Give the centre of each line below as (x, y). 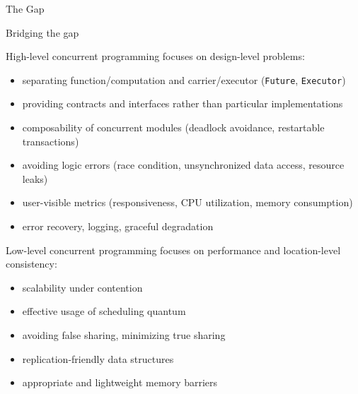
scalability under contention (82, 287)
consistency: (31, 264)
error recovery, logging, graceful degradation (118, 226)
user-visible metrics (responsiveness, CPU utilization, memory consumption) (187, 202)
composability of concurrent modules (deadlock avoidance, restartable (173, 127)
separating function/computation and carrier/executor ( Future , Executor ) (184, 79)
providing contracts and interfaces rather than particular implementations (183, 103)
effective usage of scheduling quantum (104, 311)
